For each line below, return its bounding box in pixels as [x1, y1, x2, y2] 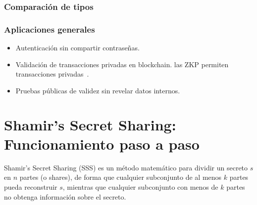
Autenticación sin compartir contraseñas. [15, 42, 140, 53]
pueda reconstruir [4, 181, 57, 192]
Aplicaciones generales [4, 23, 95, 35]
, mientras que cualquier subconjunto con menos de [62, 181, 218, 192]
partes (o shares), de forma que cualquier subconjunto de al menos [19, 172, 222, 182]
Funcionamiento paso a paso [4, 133, 200, 154]
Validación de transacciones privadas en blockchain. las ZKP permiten [15, 59, 229, 69]
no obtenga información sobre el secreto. [4, 191, 126, 202]
